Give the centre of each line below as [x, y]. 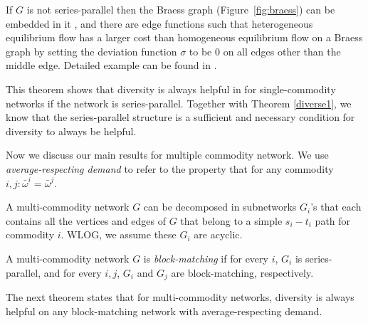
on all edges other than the [282, 51]
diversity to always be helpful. [71, 131]
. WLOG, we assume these [119, 234]
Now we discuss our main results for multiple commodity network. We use [167, 155]
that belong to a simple [231, 220]
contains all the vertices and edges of [86, 220]
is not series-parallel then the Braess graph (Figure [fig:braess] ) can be [181, 9]
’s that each [336, 207]
